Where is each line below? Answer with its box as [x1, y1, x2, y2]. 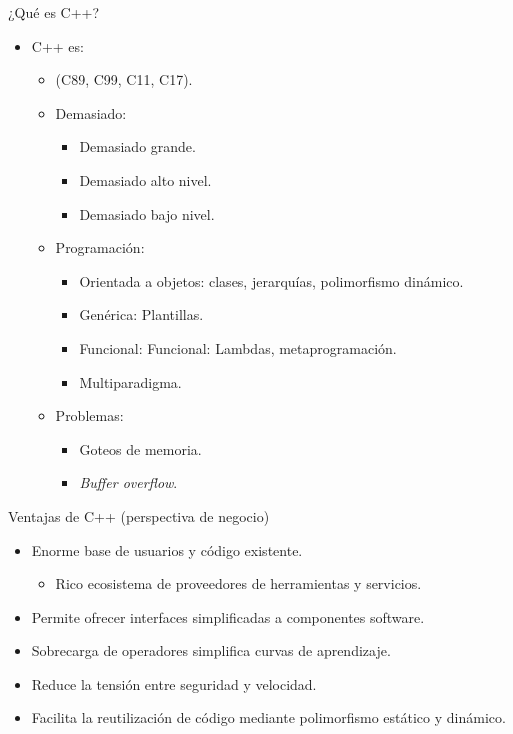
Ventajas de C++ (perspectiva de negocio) [8, 505, 270, 526]
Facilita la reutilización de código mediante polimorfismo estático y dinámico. [31, 707, 506, 728]
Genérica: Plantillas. [79, 304, 204, 325]
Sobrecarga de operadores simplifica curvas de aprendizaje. [31, 640, 391, 661]
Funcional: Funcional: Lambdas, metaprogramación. [79, 337, 397, 358]
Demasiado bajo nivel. [79, 203, 215, 224]
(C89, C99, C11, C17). [55, 69, 193, 90]
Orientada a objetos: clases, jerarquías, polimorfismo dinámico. [79, 270, 464, 291]
